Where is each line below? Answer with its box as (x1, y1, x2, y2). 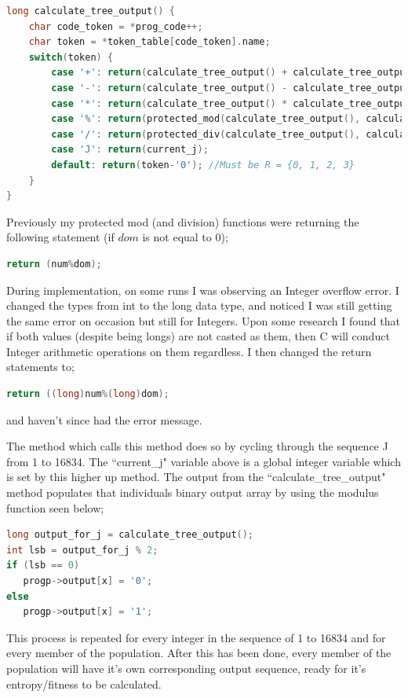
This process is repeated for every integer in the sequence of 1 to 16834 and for (6, 629, 386, 645)
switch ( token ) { (28, 51, 114, 63)
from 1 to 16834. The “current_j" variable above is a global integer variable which (6, 453, 401, 469)
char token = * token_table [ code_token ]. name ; (28, 36, 271, 48)
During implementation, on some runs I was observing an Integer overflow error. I (6, 281, 399, 298)
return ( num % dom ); (6, 258, 102, 270)
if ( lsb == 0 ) (6, 560, 80, 571)
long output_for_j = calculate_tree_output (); (6, 529, 254, 541)
